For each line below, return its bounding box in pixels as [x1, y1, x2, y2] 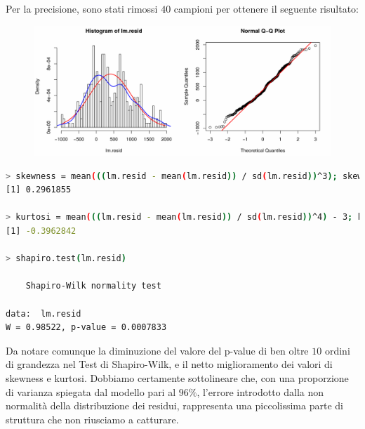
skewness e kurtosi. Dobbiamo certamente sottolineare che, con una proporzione [6, 371, 349, 385]
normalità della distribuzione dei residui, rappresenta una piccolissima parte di [6, 398, 343, 413]
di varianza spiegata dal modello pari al [6, 384, 176, 399]
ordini [324, 343, 350, 357]
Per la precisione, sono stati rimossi [6, 1, 158, 15]
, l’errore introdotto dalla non [197, 384, 324, 399]
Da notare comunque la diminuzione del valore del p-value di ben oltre [6, 343, 309, 357]
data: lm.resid [6, 308, 81, 319]
